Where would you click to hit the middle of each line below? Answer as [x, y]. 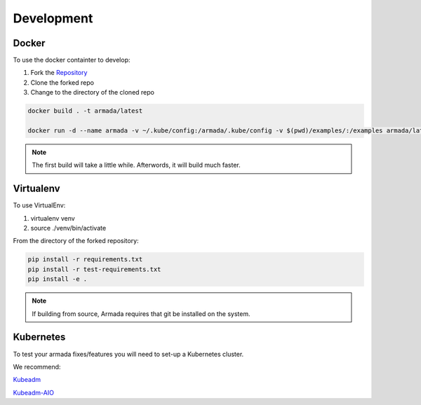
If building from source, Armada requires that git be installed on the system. [141, 314]
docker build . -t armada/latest [85, 111]
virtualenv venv [53, 218]
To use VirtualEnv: [39, 205]
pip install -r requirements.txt [85, 260]
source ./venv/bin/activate [68, 228]
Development [53, 18]
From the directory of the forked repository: [76, 241]
